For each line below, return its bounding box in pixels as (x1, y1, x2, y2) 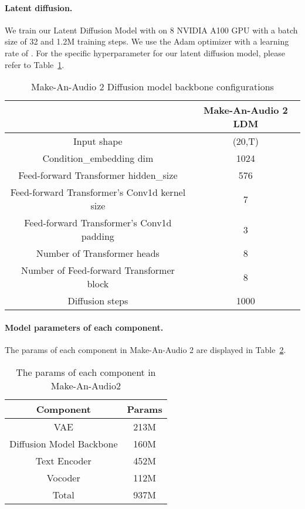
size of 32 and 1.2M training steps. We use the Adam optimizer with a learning (5, 35, 289, 47)
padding (81, 229, 114, 243)
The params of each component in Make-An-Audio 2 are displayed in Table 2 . (5, 343, 286, 355)
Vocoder (46, 470, 80, 484)
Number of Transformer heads (36, 246, 160, 260)
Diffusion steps (67, 294, 128, 308)
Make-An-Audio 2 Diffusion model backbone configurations (31, 80, 274, 94)
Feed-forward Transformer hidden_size (18, 168, 178, 182)
